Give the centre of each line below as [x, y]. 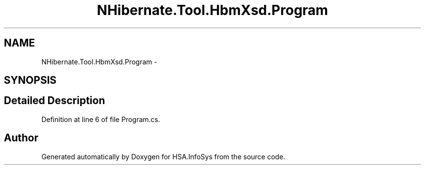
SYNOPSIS [30, 80]
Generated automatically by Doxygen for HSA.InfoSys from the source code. [163, 156]
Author [21, 138]
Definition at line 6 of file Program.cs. [101, 119]
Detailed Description [55, 101]
